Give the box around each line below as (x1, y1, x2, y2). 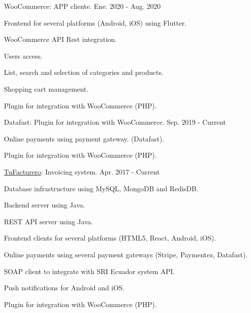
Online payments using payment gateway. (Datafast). (4, 133, 164, 143)
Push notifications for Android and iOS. (4, 282, 125, 293)
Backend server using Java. (4, 200, 85, 210)
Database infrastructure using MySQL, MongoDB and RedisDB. (4, 183, 198, 193)
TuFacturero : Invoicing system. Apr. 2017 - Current (4, 166, 160, 176)
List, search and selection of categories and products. (4, 67, 163, 77)
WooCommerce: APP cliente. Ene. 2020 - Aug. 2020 (4, 1, 161, 11)
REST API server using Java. (4, 216, 93, 226)
